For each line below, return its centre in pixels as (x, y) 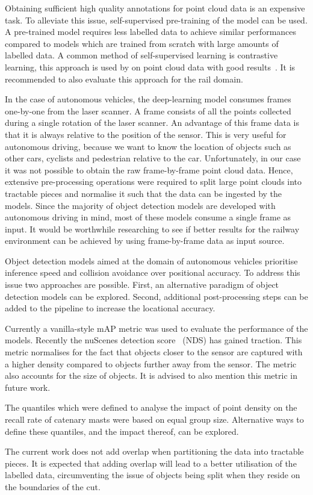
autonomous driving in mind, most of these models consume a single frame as (148, 217)
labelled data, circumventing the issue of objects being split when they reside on (153, 475)
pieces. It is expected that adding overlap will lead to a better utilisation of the (151, 463)
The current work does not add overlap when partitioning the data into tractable (154, 451)
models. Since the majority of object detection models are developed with (140, 205)
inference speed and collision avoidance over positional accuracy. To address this (153, 272)
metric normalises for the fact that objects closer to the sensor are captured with (154, 352)
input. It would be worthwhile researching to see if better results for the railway (152, 229)
